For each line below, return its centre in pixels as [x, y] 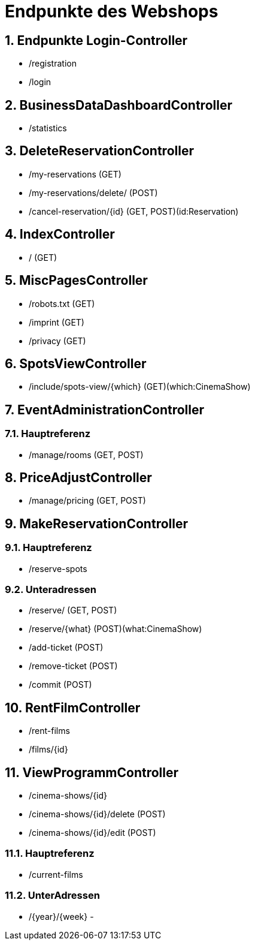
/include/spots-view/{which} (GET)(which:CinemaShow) [140, 387]
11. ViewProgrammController [92, 772]
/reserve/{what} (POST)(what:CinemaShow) [116, 629]
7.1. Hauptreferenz [48, 434]
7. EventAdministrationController [105, 410]
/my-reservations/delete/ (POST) [93, 192]
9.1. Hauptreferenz [48, 548]
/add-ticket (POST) [66, 648]
